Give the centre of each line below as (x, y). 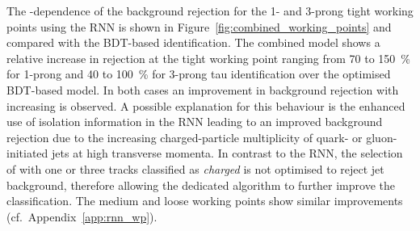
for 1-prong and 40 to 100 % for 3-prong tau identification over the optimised (199, 74)
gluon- (382, 137)
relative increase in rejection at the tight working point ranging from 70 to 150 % (209, 58)
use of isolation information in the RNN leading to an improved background (195, 122)
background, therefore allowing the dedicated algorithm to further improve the (201, 185)
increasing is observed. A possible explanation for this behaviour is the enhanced (206, 105)
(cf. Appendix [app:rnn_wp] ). (82, 216)
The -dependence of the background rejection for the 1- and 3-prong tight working (210, 10)
